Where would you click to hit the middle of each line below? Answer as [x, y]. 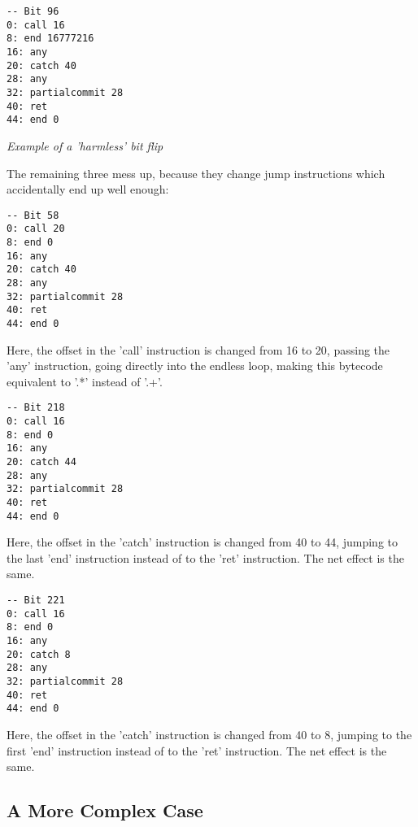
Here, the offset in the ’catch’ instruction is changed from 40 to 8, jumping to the [209, 734]
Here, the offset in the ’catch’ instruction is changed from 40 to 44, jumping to [202, 542]
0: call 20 [36, 229]
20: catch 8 [39, 654]
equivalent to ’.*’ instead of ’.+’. [85, 381]
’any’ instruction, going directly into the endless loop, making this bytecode [195, 366]
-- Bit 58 [33, 215]
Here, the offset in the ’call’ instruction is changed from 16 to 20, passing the [198, 349]
